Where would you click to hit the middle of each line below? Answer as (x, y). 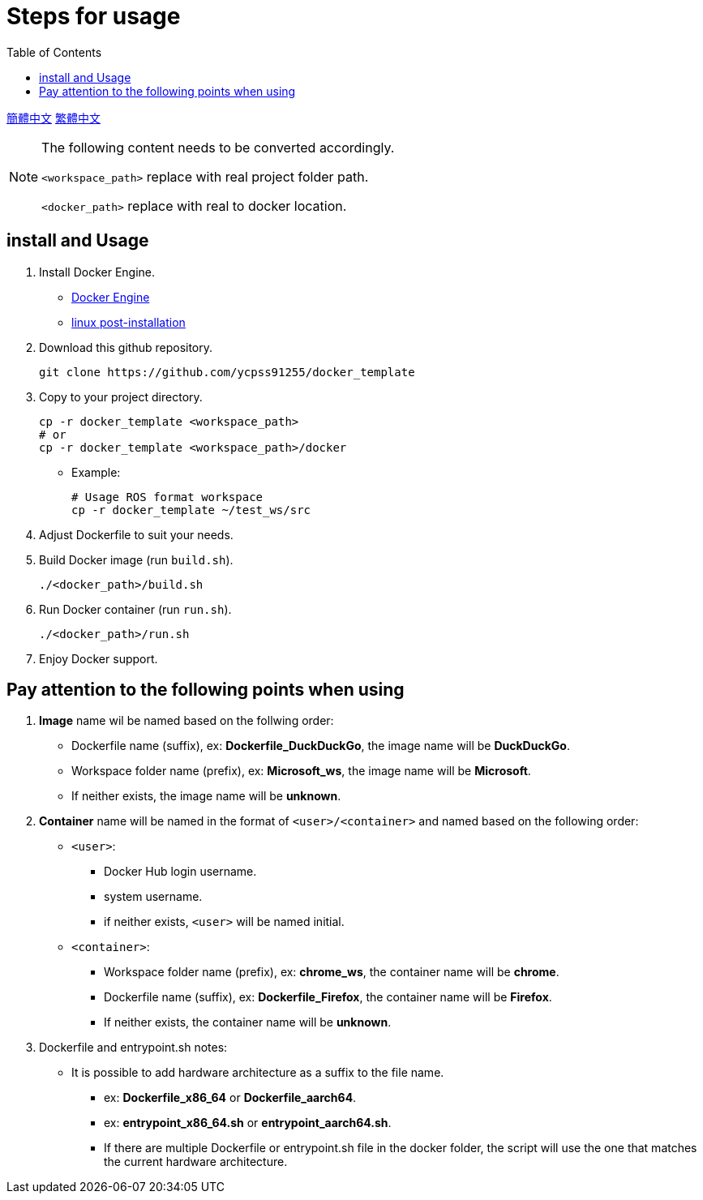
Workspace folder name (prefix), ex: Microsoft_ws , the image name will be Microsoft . (301, 771)
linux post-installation (129, 322)
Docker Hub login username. (180, 872)
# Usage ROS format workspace (167, 497)
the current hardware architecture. (196, 1162)
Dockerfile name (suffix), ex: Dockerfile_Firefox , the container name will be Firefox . (328, 997)
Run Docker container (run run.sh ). (135, 609)
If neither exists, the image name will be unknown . (206, 796)
